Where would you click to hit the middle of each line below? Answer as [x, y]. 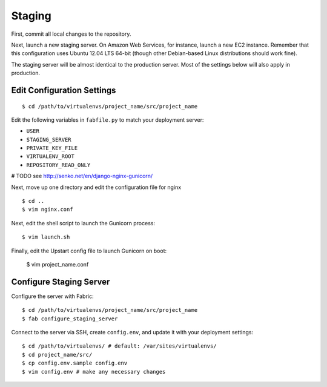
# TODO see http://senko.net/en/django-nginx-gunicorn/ [82, 176]
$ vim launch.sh [46, 237]
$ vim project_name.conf [58, 264]
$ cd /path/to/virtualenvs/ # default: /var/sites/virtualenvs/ [120, 346]
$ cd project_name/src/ [57, 355]
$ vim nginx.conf [48, 210]
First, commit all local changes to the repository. [71, 34]
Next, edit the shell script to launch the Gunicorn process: [83, 223]
